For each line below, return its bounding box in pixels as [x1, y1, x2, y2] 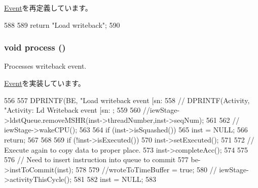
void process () [4, 41, 66, 54]
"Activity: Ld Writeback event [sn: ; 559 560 [4, 105, 141, 115]
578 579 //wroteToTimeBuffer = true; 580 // [76, 164, 217, 174]
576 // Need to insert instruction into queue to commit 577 [4, 154, 189, 165]
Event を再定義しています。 [4, 3, 92, 13]
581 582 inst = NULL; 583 [73, 174, 156, 184]
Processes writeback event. [4, 61, 87, 71]
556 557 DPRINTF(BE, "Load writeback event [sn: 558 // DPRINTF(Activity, [4, 95, 250, 105]
